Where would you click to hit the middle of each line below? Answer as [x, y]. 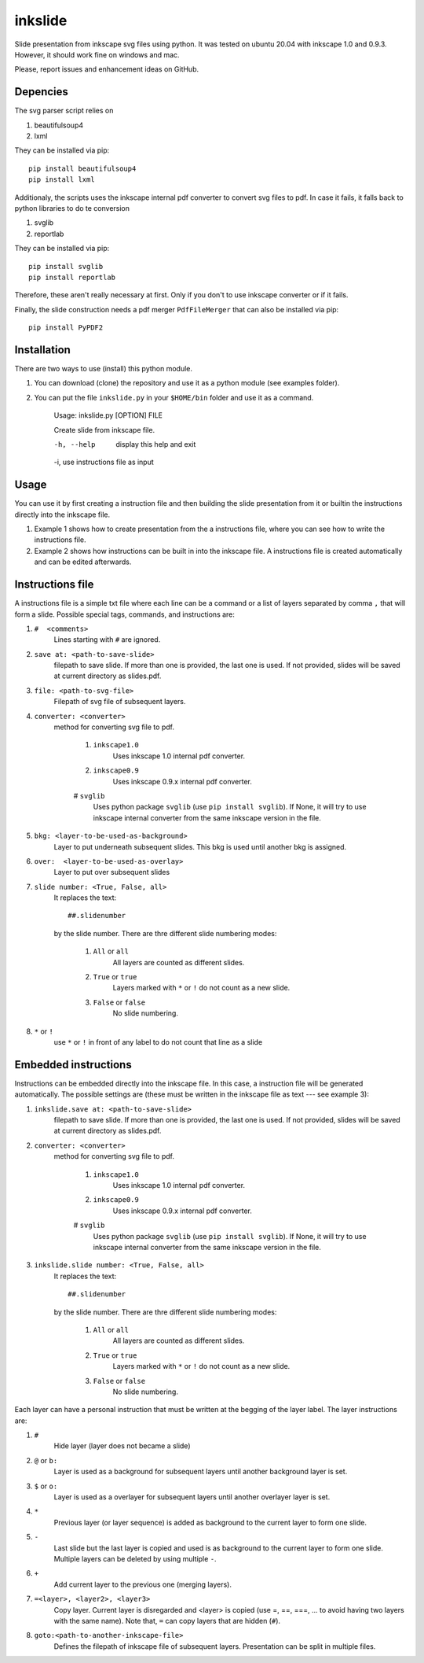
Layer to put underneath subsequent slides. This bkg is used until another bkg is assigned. [200, 846]
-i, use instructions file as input [104, 462]
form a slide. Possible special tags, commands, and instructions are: [125, 614]
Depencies [41, 92]
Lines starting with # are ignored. [107, 640]
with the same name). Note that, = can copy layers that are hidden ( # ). [167, 1621]
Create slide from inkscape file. [104, 430]
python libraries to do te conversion [72, 208]
